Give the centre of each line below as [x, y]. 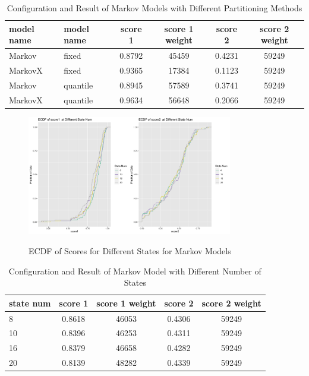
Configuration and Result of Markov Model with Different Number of [135, 271]
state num [30, 303]
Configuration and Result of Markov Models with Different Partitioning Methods [154, 8]
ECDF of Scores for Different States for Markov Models [130, 250]
